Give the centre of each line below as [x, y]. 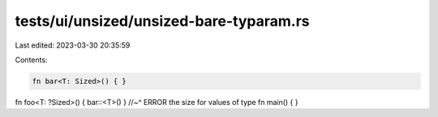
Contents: [31, 60]
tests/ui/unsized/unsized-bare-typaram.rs [162, 21]
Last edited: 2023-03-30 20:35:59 [73, 45]
